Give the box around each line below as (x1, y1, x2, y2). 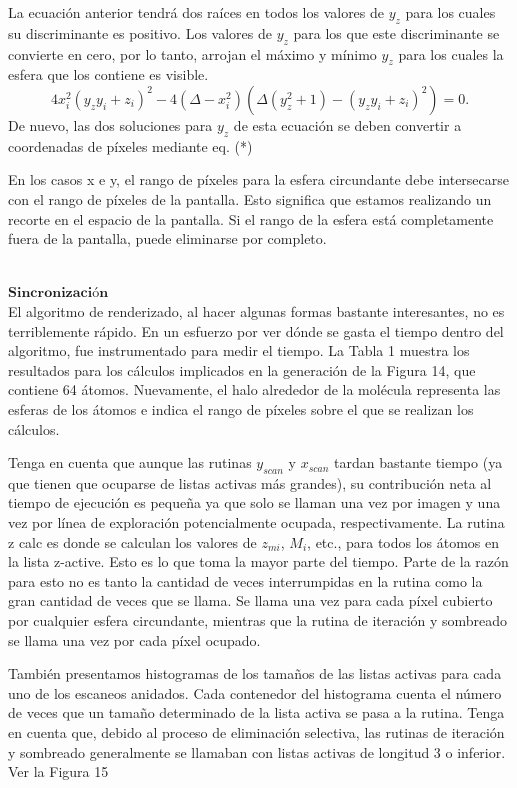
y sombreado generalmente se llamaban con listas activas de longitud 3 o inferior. (8, 741, 506, 762)
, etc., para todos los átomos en (307, 531, 500, 552)
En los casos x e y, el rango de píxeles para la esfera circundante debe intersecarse (8, 169, 510, 190)
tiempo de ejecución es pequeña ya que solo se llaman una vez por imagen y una (8, 492, 501, 513)
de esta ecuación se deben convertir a (233, 114, 462, 135)
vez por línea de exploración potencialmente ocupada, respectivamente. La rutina (8, 512, 505, 533)
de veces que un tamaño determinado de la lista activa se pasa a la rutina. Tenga (8, 702, 505, 723)
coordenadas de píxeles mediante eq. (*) (8, 135, 253, 156)
